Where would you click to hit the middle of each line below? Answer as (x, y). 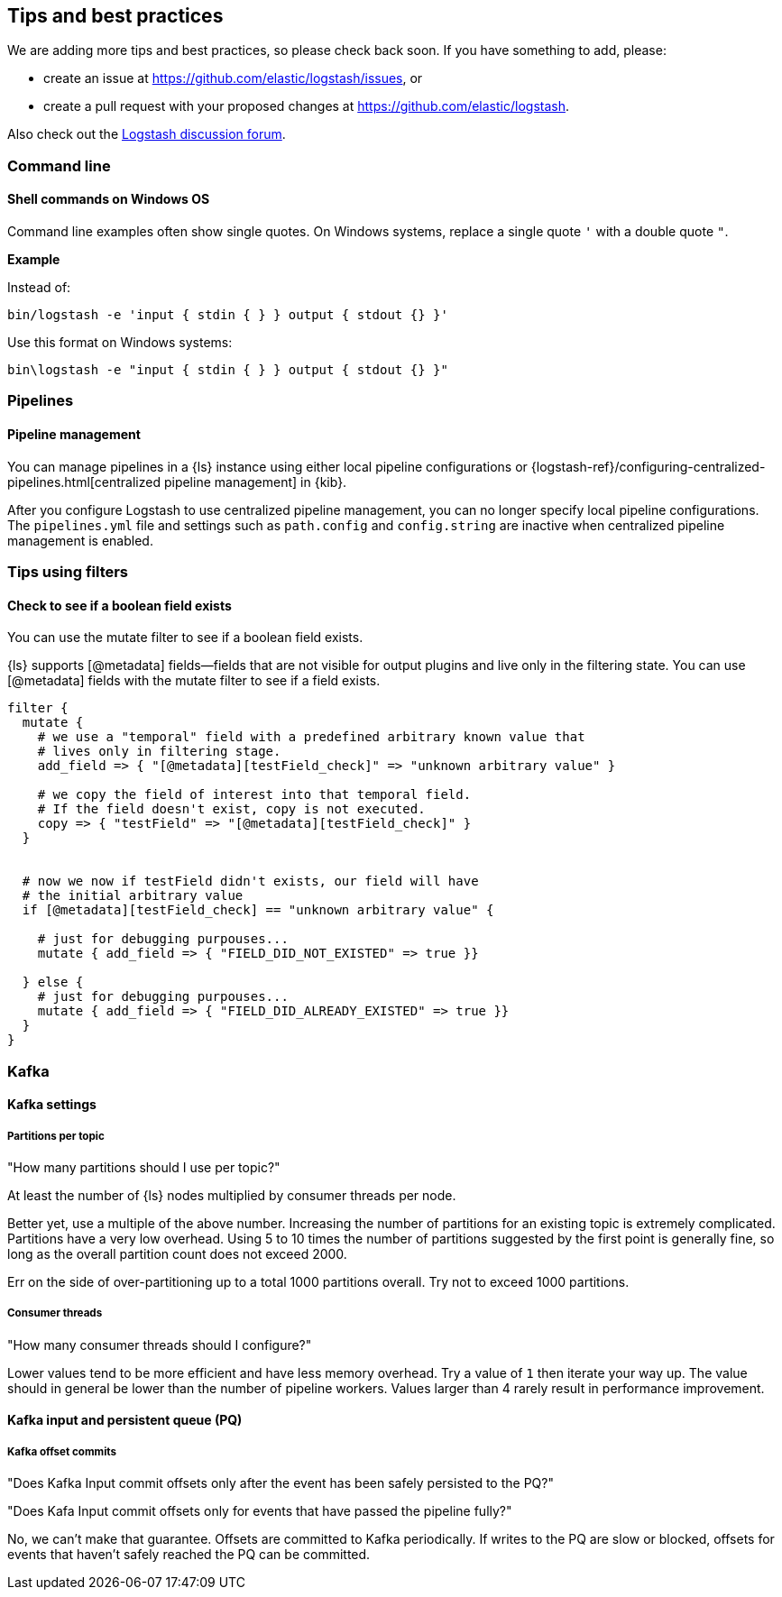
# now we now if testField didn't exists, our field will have (250, 881)
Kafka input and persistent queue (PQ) (125, 1420)
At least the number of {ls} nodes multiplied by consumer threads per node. (232, 1195)
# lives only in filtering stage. (159, 752)
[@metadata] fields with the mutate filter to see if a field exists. (194, 681)
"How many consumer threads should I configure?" (160, 1345)
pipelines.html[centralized (84, 482)
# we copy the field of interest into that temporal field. (254, 795)
